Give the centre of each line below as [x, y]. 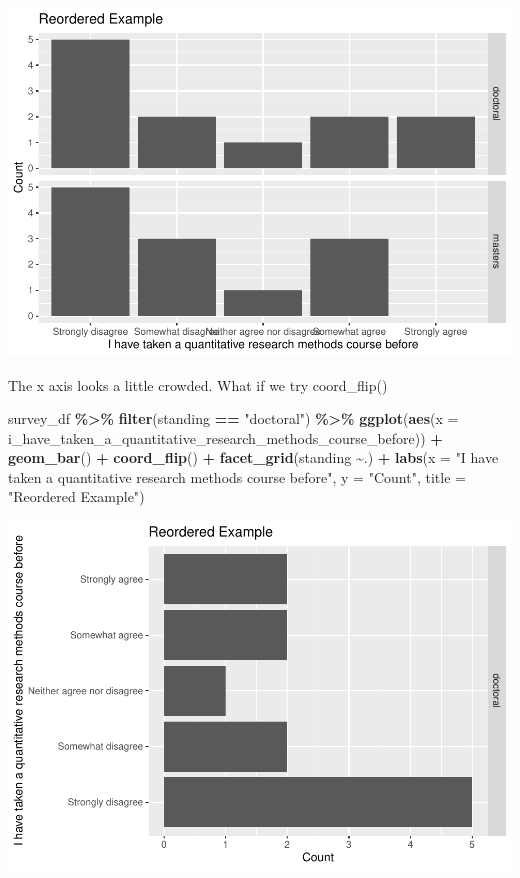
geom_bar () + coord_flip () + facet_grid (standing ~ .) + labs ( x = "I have [253, 457]
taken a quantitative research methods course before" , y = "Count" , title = [237, 476]
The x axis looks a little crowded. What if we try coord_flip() [198, 384]
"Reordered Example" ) [76, 496]
